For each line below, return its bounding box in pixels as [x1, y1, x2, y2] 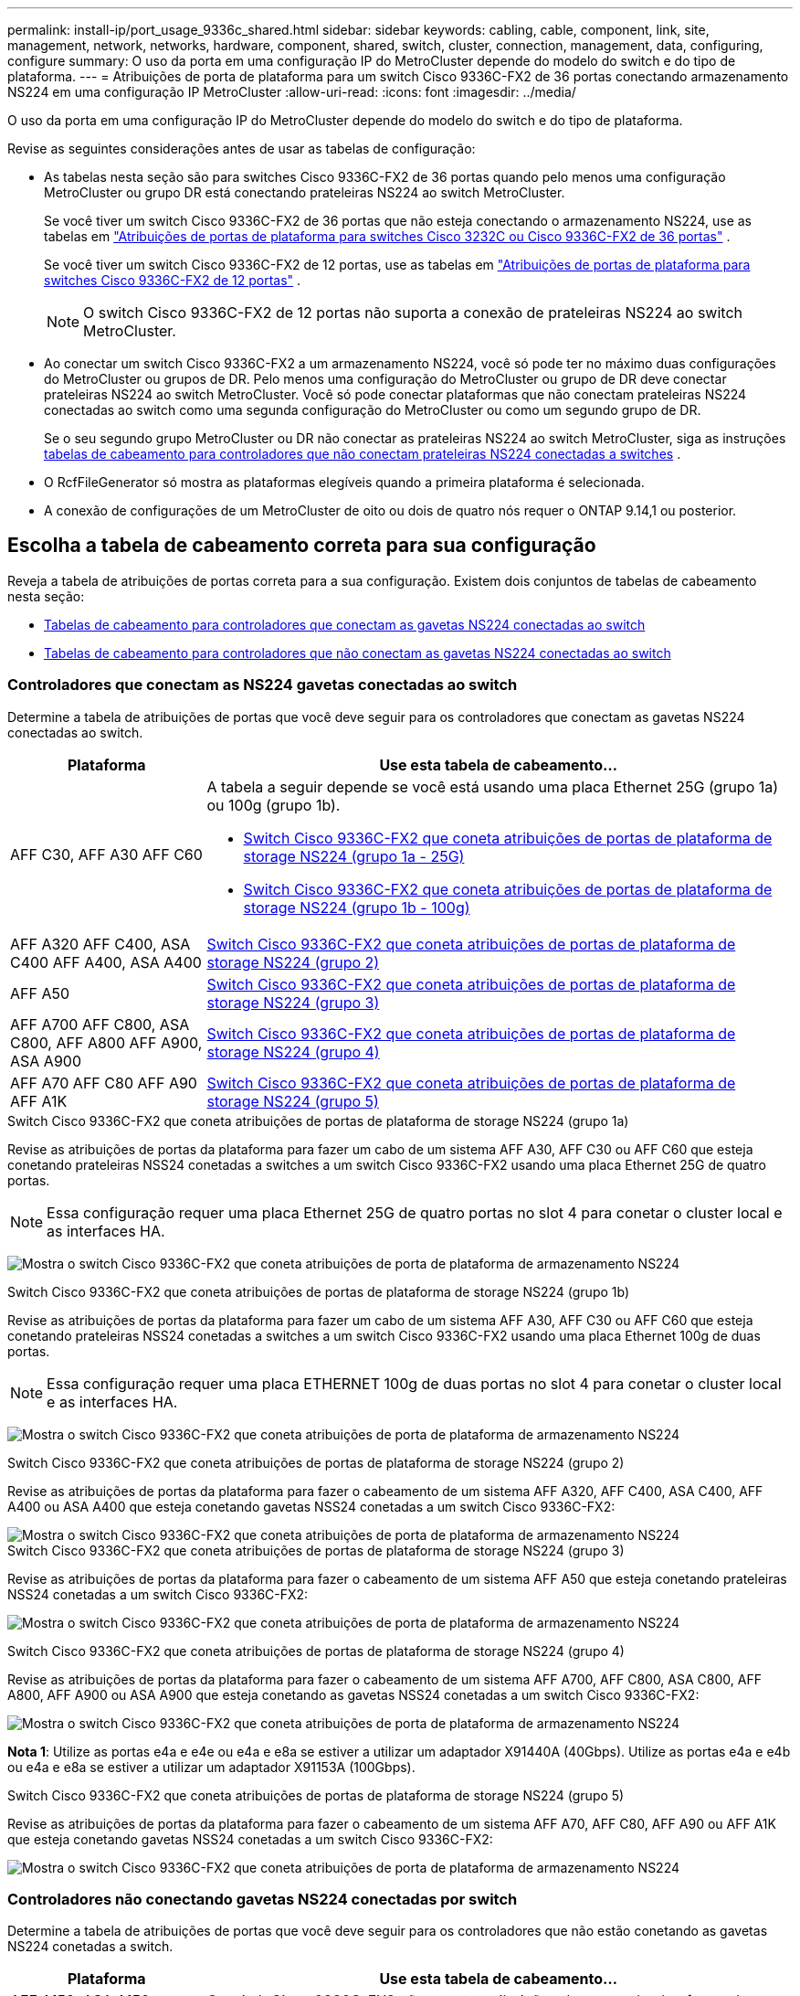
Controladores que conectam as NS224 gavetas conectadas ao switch [7, 675, 518, 695]
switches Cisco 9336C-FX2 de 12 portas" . [44, 272, 301, 288]
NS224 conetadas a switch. [7, 1938, 174, 1955]
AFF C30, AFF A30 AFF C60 [10, 844, 203, 864]
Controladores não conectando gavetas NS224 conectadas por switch [7, 1889, 518, 1908]
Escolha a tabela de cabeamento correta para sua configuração [7, 534, 596, 557]
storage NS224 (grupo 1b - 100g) [243, 897, 470, 917]
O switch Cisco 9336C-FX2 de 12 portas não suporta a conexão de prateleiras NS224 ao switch [83, 303, 743, 322]
